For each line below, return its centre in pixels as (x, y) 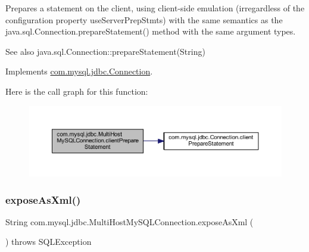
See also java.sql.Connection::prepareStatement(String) (105, 51)
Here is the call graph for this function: (77, 91)
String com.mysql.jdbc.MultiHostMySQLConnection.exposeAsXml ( (129, 221)
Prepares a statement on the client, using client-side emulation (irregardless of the (155, 8)
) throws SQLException (49, 242)
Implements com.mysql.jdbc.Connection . (79, 71)
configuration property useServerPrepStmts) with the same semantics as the (144, 19)
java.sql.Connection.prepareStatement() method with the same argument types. (151, 31)
